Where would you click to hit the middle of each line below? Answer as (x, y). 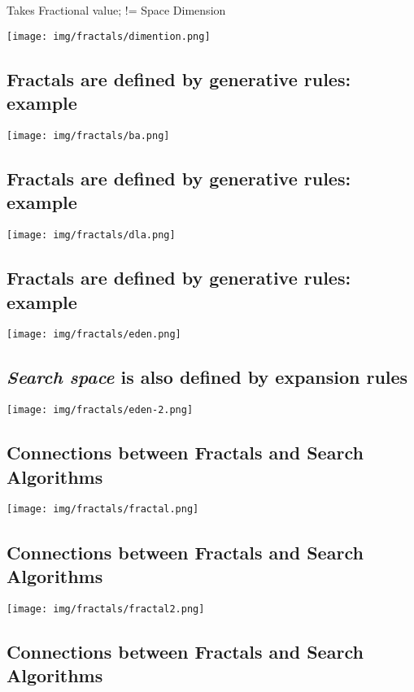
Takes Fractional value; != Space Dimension (116, 10)
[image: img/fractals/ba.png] (88, 135)
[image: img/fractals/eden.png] (94, 335)
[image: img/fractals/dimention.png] (109, 36)
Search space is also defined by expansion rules (207, 377)
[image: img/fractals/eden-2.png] (100, 410)
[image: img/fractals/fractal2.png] (106, 609)
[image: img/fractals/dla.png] (91, 235)
